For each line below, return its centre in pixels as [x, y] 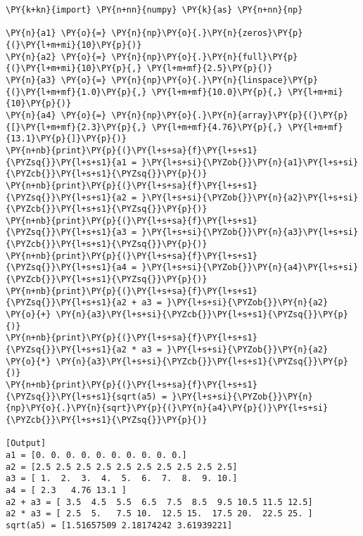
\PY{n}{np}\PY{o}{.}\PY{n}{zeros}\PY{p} [207, 33]
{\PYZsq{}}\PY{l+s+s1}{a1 [66, 162]
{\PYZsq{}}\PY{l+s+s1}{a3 [66, 232]
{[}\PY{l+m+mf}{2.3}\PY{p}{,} [76, 127]
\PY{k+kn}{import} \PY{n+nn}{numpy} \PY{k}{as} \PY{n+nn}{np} [154, 10]
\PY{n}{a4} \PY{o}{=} [56, 115]
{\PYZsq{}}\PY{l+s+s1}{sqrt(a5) [81, 396]
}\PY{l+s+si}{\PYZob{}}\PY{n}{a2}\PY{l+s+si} [250, 197]
